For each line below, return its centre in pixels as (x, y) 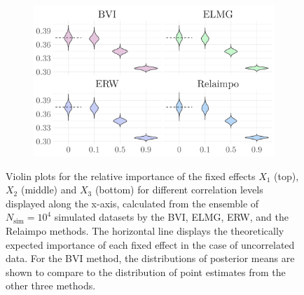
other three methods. (51, 286)
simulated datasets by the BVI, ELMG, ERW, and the (171, 217)
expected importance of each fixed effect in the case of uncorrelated (150, 244)
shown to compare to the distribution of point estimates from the (146, 272)
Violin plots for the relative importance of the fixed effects (131, 176)
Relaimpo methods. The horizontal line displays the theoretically (145, 230)
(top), (286, 176)
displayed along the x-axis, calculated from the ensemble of (132, 203)
